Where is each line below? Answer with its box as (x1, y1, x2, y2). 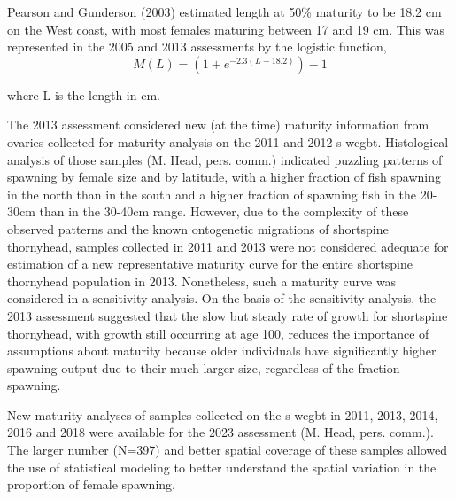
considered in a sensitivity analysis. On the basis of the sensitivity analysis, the (7, 289, 437, 308)
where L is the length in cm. (7, 85, 160, 104)
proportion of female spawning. (7, 475, 175, 494)
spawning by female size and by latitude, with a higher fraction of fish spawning (7, 168, 442, 186)
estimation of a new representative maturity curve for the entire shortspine (7, 254, 413, 273)
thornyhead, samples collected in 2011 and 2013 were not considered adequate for (7, 237, 449, 255)
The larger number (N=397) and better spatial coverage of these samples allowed (7, 441, 448, 459)
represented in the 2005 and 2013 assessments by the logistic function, (7, 37, 387, 56)
